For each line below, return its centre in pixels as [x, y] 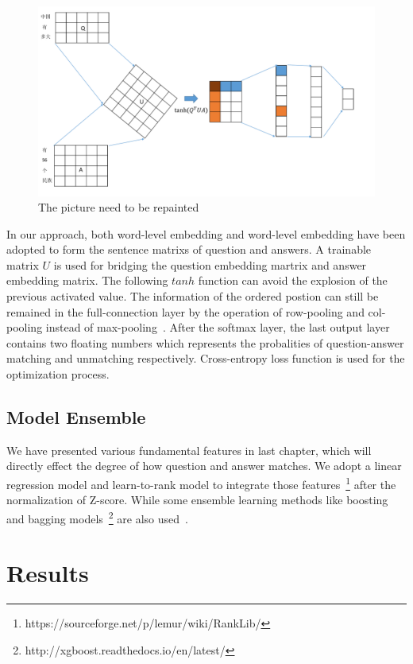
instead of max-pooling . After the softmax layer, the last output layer [218, 327]
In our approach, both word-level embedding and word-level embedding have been [206, 233]
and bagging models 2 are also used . [97, 517]
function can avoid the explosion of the [293, 280]
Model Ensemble [76, 417]
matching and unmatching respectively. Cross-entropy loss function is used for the [206, 358]
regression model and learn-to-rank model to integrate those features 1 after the [201, 483]
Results [48, 573]
